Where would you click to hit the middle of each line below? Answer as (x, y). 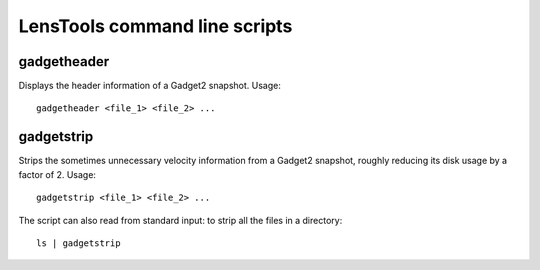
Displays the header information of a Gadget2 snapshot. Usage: (150, 86)
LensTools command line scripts (155, 26)
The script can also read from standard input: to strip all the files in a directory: (180, 220)
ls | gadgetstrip (78, 243)
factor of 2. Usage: (57, 174)
